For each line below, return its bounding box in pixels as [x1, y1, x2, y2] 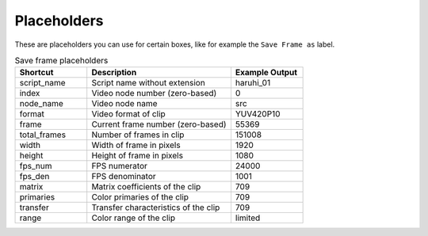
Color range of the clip [91, 212, 176, 223]
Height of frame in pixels [91, 150, 184, 162]
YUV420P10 [235, 108, 281, 120]
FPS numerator [91, 161, 148, 172]
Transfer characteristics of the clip [91, 202, 220, 213]
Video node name [91, 98, 158, 109]
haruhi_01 [235, 78, 271, 89]
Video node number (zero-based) [91, 88, 217, 99]
